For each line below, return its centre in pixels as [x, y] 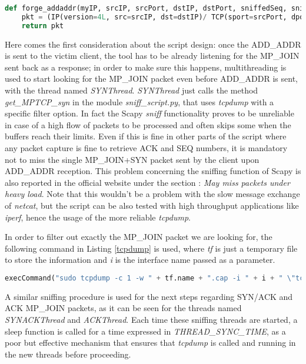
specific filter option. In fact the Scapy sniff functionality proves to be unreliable [149, 113]
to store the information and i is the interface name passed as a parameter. [140, 260]
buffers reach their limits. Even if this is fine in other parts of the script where [146, 136]
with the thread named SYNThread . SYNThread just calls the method [132, 90]
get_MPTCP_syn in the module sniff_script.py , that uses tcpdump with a [139, 101]
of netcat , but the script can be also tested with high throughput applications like [152, 205]
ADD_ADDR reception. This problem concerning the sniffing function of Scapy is [153, 171]
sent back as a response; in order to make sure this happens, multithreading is [146, 67]
